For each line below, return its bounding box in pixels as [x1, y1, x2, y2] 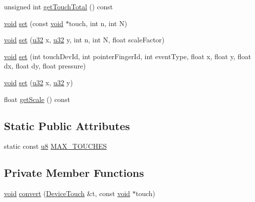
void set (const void [4, 18, 63, 28]
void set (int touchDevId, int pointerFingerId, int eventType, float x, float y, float [4, 51, 251, 61]
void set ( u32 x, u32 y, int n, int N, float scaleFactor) [4, 34, 165, 45]
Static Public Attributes [4, 118, 130, 133]
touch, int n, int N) [69, 18, 127, 28]
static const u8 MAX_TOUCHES [4, 141, 107, 151]
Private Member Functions [4, 165, 144, 180]
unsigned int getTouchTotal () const [4, 1, 113, 11]
